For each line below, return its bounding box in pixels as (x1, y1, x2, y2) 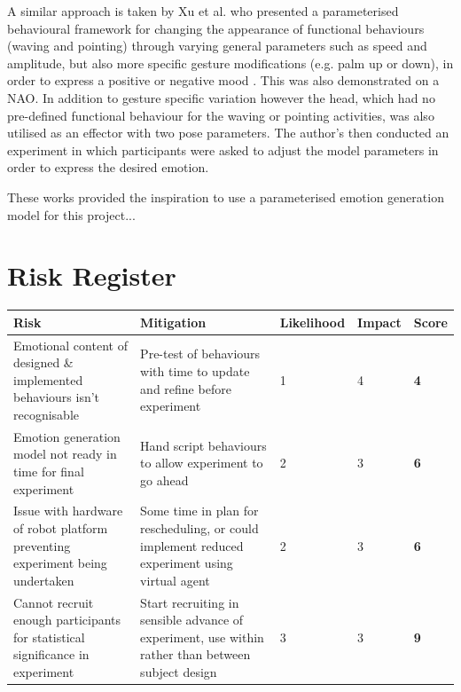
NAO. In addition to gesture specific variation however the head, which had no (7, 88, 435, 106)
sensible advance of (140, 610, 244, 629)
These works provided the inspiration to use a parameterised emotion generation (7, 187, 444, 206)
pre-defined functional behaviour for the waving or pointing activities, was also (7, 106, 434, 124)
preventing (13, 536, 71, 554)
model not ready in (13, 444, 117, 463)
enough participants (13, 610, 121, 629)
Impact (357, 312, 402, 331)
